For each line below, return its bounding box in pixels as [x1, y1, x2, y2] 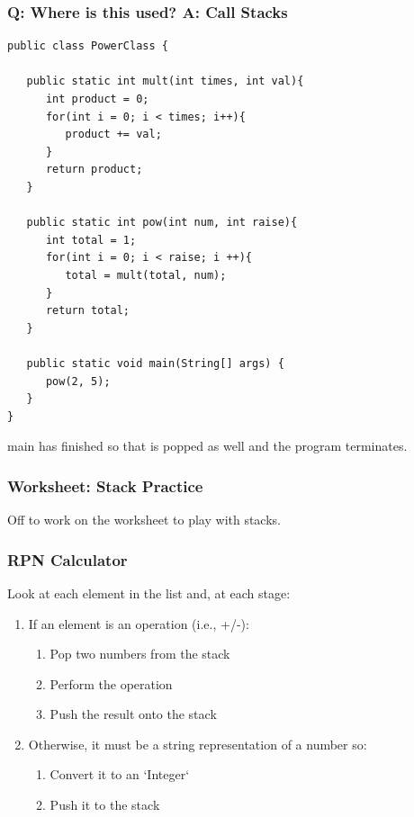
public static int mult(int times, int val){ [26, 75, 304, 88]
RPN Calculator [7, 548, 128, 570]
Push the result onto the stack [49, 705, 217, 723]
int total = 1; [45, 233, 137, 247]
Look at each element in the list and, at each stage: [7, 583, 291, 602]
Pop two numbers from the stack [49, 644, 230, 663]
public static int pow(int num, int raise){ [26, 216, 298, 229]
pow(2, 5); [45, 374, 111, 388]
